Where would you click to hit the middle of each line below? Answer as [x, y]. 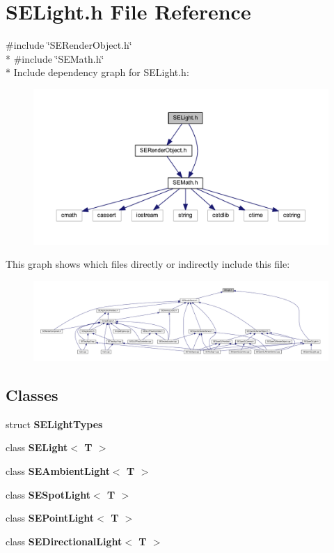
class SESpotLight [48, 494]
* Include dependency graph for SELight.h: [97, 72]
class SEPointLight [50, 518]
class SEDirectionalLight [64, 541]
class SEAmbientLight [58, 470]
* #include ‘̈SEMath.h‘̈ [55, 58]
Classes [32, 394]
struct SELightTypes [54, 424]
